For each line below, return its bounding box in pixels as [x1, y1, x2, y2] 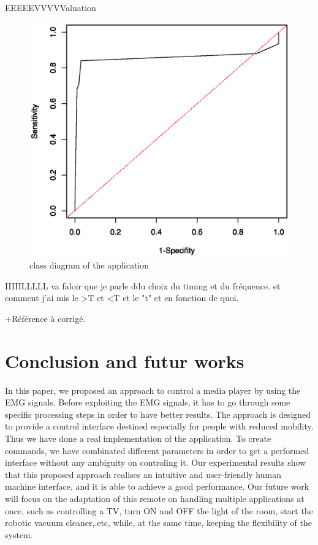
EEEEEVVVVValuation [5, 1, 96, 14]
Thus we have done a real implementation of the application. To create [5, 432, 271, 444]
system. [5, 528, 33, 541]
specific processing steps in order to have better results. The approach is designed [5, 407, 311, 420]
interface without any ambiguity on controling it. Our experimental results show [5, 456, 306, 469]
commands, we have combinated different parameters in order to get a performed [5, 444, 309, 457]
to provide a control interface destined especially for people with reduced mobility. [5, 420, 314, 433]
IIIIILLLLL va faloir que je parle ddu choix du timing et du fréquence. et [5, 279, 281, 292]
